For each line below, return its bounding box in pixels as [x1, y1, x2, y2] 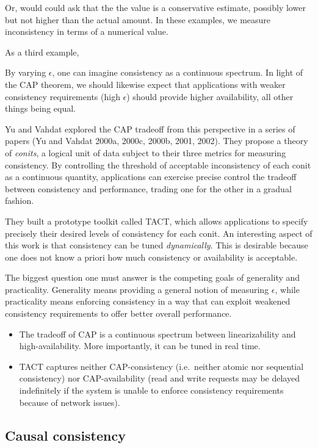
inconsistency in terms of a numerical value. [5, 25, 168, 38]
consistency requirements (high [5, 90, 120, 103]
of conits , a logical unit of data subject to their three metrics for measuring [5, 146, 286, 159]
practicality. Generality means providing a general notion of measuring [5, 283, 269, 295]
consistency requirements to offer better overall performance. [5, 307, 232, 320]
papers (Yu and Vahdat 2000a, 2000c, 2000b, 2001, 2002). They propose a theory [5, 134, 308, 147]
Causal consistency [5, 425, 126, 444]
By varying [5, 66, 46, 79]
